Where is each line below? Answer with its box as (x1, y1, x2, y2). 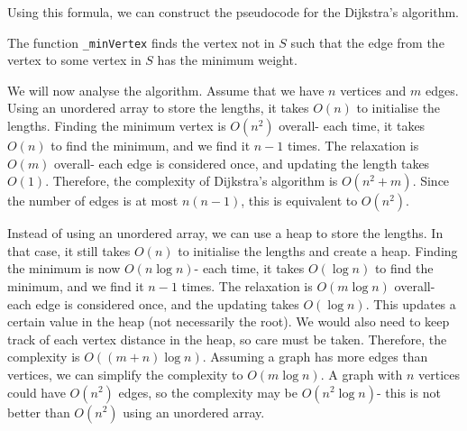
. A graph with (320, 364, 403, 383)
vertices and (340, 80, 407, 99)
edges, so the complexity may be (118, 382, 298, 401)
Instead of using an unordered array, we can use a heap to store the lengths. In (7, 224, 444, 243)
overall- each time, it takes (279, 116, 426, 135)
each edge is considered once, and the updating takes (7, 294, 299, 313)
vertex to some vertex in (7, 50, 142, 69)
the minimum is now (7, 259, 121, 278)
